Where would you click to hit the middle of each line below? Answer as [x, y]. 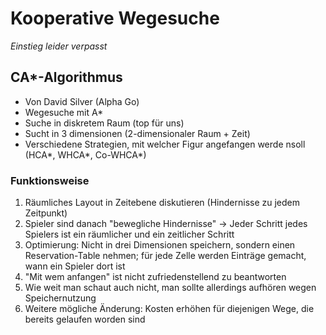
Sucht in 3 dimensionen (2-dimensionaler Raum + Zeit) [137, 133]
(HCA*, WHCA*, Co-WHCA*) [85, 154]
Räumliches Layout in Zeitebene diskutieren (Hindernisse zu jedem [162, 203]
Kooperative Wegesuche [115, 18]
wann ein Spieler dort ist [75, 266]
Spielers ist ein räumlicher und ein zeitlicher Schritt [129, 234]
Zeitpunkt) [46, 213]
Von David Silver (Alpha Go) [82, 101]
